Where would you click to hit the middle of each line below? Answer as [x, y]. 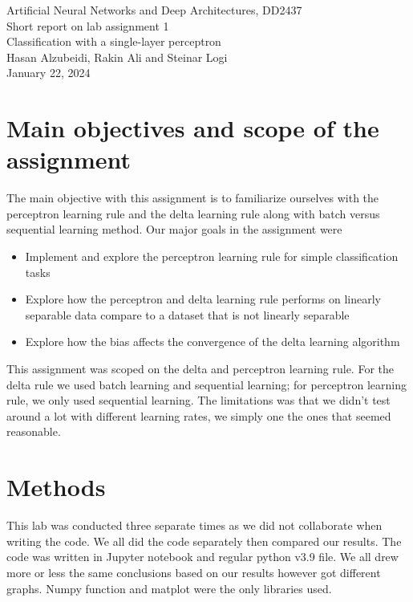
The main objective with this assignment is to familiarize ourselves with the [193, 198]
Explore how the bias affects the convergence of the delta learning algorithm [213, 342]
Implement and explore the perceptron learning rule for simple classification [212, 256]
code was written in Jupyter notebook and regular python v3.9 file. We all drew [202, 557]
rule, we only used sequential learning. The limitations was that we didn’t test [198, 400]
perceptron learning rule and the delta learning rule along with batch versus [193, 213]
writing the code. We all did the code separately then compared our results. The [204, 541]
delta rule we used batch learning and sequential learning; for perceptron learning [207, 384]
